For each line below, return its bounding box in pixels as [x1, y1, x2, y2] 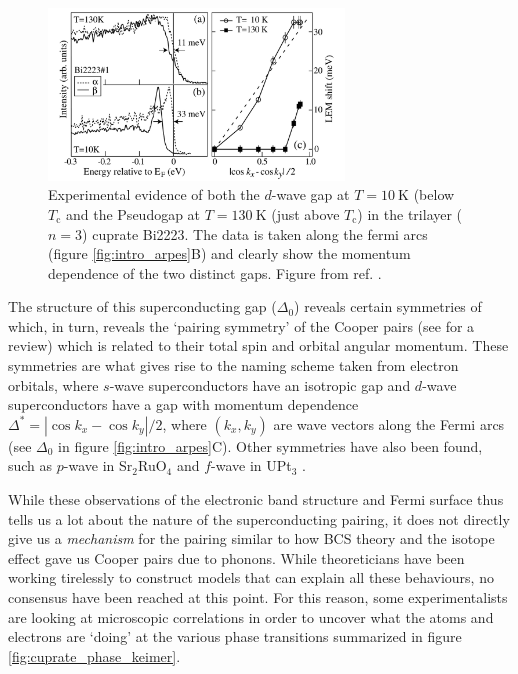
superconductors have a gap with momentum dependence [8, 394, 359, 415]
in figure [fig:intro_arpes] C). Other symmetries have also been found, [58, 435, 483, 456]
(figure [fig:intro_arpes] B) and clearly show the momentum [48, 243, 411, 264]
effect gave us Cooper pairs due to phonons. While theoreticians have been [8, 547, 465, 568]
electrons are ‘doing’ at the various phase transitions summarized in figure [8, 626, 462, 647]
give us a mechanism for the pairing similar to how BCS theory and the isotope [8, 528, 495, 549]
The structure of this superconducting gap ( [8, 296, 277, 317]
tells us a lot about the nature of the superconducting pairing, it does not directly [8, 508, 510, 529]
